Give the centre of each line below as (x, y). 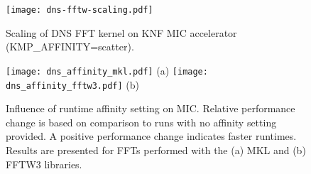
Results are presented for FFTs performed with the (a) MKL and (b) (156, 149)
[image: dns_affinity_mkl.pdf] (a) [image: (107, 70)
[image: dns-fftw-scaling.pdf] (80, 10)
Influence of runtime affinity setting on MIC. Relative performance (151, 108)
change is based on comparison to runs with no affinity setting (141, 122)
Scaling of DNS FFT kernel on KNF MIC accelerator (121, 32)
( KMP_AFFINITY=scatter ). (70, 47)
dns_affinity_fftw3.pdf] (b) (72, 84)
